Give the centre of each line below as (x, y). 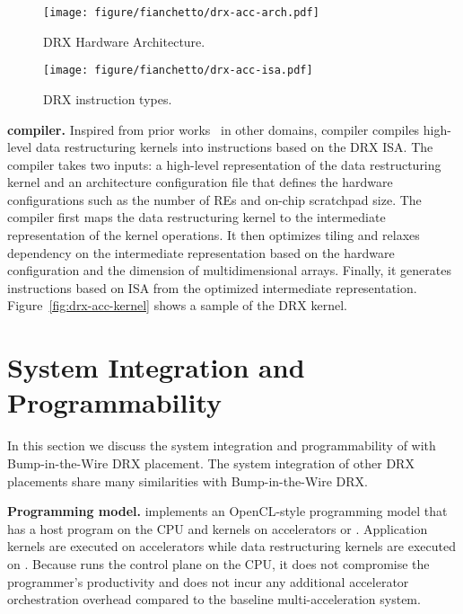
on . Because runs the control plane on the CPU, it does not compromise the (218, 563)
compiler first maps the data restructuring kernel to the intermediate (197, 217)
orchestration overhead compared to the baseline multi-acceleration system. (214, 599)
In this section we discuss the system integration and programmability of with (222, 445)
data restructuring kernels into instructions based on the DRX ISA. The (234, 147)
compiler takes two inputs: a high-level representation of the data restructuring (224, 164)
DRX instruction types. (108, 98)
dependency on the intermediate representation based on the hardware (201, 252)
